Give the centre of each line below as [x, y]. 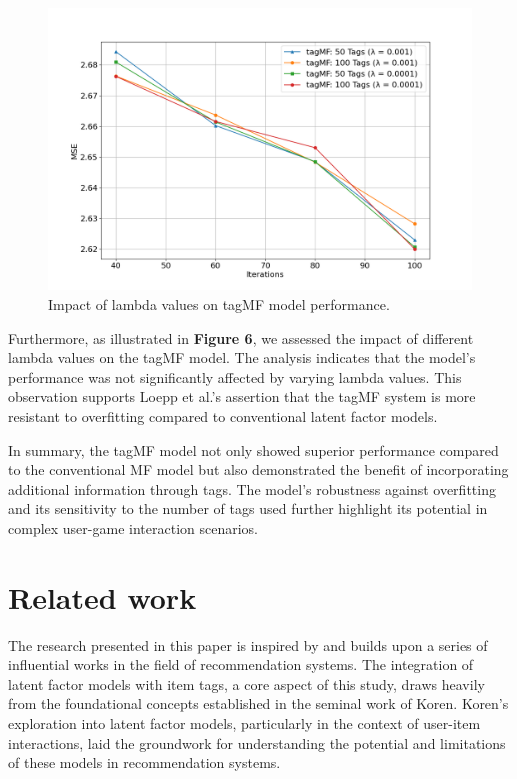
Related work [102, 596]
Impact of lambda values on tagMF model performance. [219, 303]
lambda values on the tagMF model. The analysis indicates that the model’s [242, 357]
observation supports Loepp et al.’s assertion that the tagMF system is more [242, 396]
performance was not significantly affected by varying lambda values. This [235, 376]
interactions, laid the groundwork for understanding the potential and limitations [257, 742]
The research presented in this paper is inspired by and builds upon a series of [248, 644]
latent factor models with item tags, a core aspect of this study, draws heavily [246, 683]
